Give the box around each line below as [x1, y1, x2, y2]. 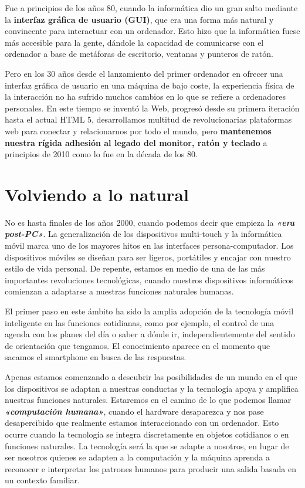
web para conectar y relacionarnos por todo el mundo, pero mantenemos [5, 124, 272, 137]
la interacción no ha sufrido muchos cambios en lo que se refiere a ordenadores [5, 90, 286, 103]
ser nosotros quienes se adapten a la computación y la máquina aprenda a [5, 451, 270, 463]
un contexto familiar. [5, 474, 80, 486]
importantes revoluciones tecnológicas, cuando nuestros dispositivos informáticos [5, 273, 294, 286]
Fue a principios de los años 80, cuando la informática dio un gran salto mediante [5, 2, 298, 13]
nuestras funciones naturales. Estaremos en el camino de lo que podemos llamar [5, 394, 292, 406]
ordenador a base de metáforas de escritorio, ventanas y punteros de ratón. [5, 48, 273, 60]
